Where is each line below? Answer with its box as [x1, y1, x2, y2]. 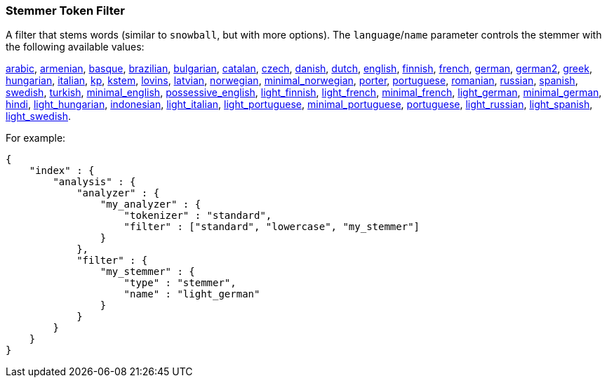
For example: [6, 132, 66, 145]
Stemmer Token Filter [6, 4, 125, 18]
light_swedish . [6, 110, 72, 123]
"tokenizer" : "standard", [124, 210, 272, 222]
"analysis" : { [53, 176, 136, 188]
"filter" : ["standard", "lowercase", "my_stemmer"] [124, 221, 420, 233]
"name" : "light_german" [124, 288, 260, 300]
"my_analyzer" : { [100, 199, 201, 210]
